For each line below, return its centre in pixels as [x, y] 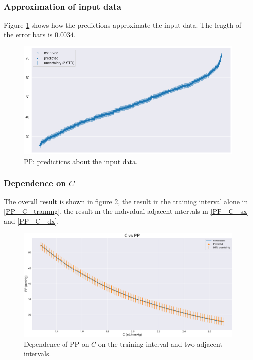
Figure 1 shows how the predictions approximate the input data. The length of [123, 25]
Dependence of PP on [56, 344]
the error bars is [28, 34]
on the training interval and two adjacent [160, 344]
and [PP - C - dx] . [32, 221]
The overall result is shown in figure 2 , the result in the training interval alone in [126, 201]
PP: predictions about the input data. [81, 161]
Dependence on [35, 183]
